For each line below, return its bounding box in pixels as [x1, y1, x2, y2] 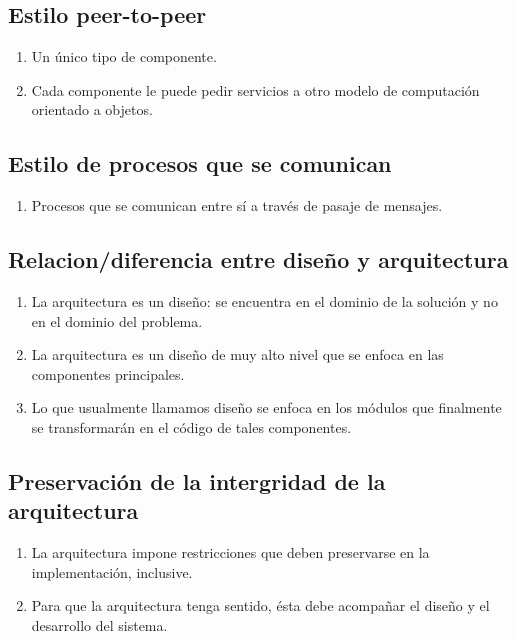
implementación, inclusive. [31, 561, 193, 582]
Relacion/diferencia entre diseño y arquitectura [8, 244, 509, 275]
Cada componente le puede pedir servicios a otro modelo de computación [31, 79, 480, 100]
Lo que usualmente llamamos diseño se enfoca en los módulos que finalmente [31, 397, 502, 418]
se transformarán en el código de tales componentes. [31, 416, 352, 437]
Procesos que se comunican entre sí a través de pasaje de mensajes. [31, 195, 443, 216]
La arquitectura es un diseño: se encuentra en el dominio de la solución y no [31, 290, 498, 311]
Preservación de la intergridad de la [8, 465, 386, 496]
